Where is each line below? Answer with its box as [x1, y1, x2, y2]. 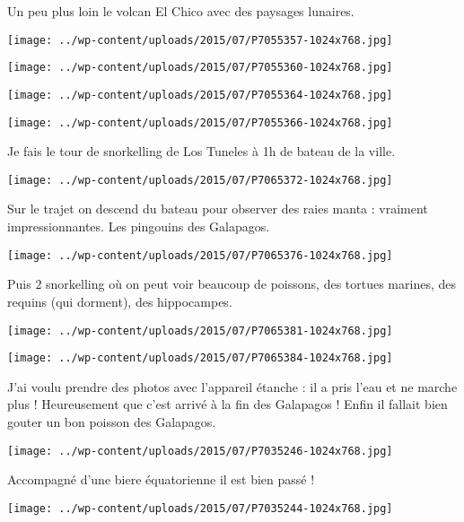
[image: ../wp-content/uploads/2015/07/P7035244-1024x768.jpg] [7, 501, 393, 515]
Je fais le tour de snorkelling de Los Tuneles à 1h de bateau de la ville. [7, 142, 396, 161]
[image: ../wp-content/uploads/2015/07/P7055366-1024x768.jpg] [7, 116, 393, 129]
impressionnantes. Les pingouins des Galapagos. [7, 217, 270, 236]
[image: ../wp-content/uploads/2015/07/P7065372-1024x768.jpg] [7, 173, 393, 187]
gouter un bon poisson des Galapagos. [7, 413, 216, 431]
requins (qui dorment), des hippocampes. [7, 291, 232, 310]
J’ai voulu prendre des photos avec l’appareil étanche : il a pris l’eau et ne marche [7, 377, 458, 396]
